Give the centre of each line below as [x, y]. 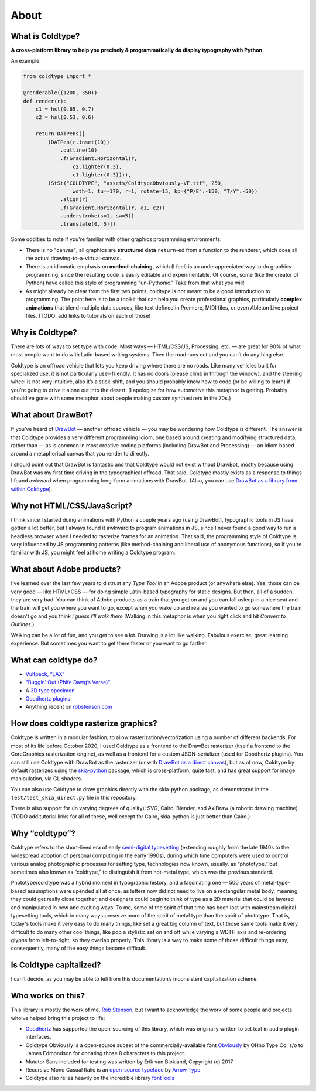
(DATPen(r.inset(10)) [79, 142]
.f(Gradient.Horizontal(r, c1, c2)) [113, 208]
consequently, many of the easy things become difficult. [79, 948]
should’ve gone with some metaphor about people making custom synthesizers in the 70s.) [121, 398]
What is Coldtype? [45, 36]
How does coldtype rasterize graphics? [84, 724]
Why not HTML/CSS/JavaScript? [72, 506]
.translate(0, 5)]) [88, 224]
